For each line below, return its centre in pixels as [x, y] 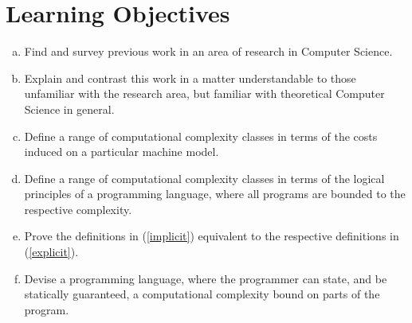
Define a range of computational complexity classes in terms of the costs [201, 136]
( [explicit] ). [51, 252]
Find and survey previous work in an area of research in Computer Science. [208, 51]
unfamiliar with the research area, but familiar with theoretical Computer [204, 93]
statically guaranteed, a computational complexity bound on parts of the [202, 294]
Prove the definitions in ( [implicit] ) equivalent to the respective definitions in [212, 236]
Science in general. [69, 109]
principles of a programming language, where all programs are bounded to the [215, 194]
